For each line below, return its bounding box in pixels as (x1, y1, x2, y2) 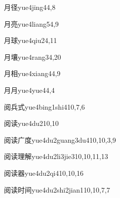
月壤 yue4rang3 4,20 (4, 51, 61, 62)
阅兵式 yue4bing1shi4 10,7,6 (4, 101, 85, 112)
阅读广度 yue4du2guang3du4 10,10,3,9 (4, 134, 116, 145)
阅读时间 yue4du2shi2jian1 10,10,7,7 (4, 184, 110, 195)
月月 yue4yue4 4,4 (4, 84, 55, 95)
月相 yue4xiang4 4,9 (4, 68, 61, 79)
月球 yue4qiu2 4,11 (4, 35, 57, 45)
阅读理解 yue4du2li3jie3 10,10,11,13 (4, 151, 108, 161)
